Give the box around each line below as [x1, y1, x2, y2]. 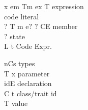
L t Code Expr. [4, 41, 52, 51]
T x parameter [4, 68, 50, 78]
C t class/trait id [4, 88, 57, 98]
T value [4, 98, 28, 108]
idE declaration [4, 78, 52, 89]
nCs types [4, 58, 35, 68]
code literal [4, 11, 39, 21]
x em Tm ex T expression [4, 1, 84, 11]
